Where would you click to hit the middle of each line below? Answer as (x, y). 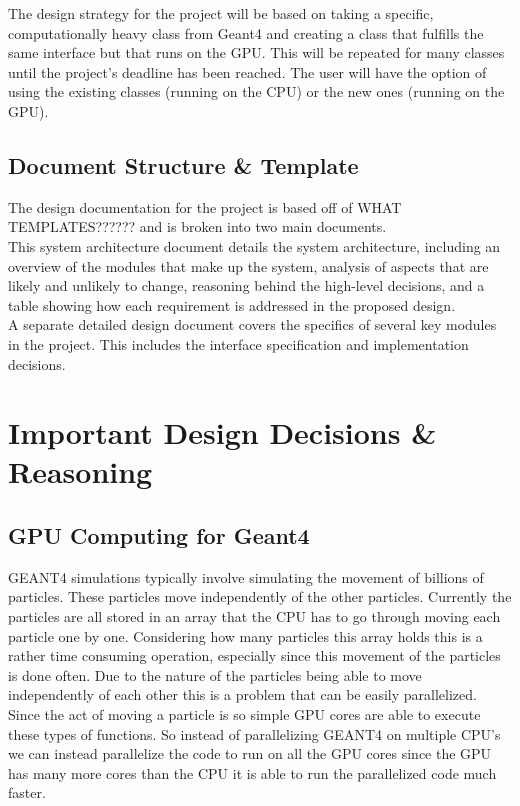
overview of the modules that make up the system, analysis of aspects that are (248, 265)
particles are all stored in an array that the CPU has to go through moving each (254, 616)
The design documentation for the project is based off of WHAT (205, 206)
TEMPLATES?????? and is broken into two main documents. (197, 226)
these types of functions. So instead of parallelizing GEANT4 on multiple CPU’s (254, 733)
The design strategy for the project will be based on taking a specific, (221, 13)
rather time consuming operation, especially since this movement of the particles (254, 655)
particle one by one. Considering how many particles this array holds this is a (245, 635)
